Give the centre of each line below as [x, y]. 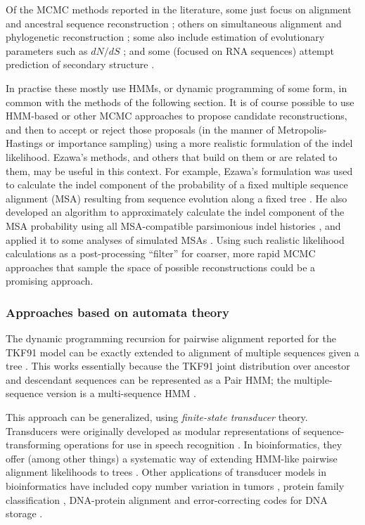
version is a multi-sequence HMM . [121, 393]
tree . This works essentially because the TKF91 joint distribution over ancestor [178, 366]
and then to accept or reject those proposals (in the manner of [140, 129]
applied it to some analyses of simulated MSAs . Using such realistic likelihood [175, 239]
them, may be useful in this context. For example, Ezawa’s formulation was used [179, 170]
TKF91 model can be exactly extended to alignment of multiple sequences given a [182, 352]
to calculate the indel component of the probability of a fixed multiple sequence [177, 184]
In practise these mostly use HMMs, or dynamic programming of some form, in [177, 87]
